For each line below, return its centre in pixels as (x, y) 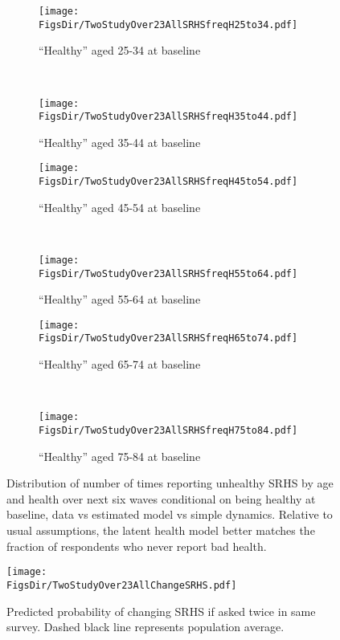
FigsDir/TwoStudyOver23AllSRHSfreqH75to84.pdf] (168, 430)
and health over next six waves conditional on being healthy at (161, 498)
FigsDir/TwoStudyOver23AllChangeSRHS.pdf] (122, 585)
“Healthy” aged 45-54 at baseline (120, 207)
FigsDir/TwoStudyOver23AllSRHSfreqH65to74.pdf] (168, 338)
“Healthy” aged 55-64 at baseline (120, 299)
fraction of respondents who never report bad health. (137, 546)
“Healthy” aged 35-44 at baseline (120, 142)
